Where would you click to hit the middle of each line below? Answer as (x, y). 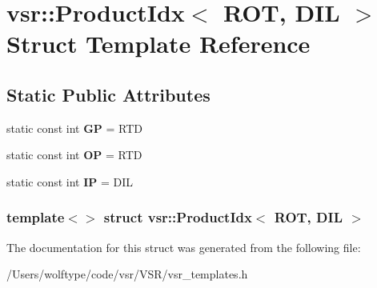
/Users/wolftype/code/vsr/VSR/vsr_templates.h (127, 274)
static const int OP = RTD (74, 155)
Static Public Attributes (108, 94)
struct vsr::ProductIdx (178, 217)
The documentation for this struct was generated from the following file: (184, 247)
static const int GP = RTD (75, 128)
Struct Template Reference (158, 44)
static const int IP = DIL (70, 181)
